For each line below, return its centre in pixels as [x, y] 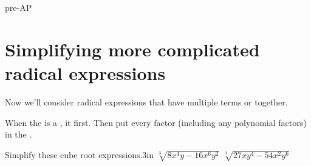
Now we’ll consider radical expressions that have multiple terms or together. [146, 101]
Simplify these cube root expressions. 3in [80, 154]
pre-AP [19, 7]
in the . [19, 134]
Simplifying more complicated [132, 49]
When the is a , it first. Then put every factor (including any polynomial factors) [156, 122]
